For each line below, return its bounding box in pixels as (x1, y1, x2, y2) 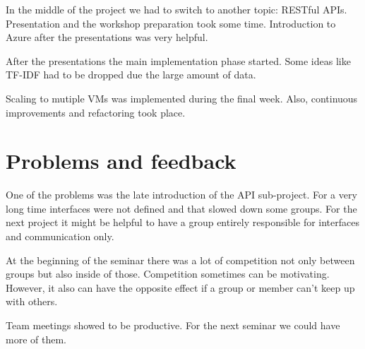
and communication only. (6, 229, 114, 244)
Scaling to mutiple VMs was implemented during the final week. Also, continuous (6, 90, 358, 105)
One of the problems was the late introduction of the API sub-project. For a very (6, 187, 357, 202)
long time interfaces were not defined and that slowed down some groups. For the (6, 201, 357, 215)
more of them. (6, 331, 66, 346)
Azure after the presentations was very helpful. (6, 30, 208, 45)
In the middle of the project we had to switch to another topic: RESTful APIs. (6, 2, 347, 16)
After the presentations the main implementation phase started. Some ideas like (6, 53, 351, 68)
